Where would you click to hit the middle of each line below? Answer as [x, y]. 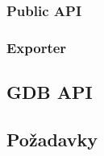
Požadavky [52, 139]
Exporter [37, 47]
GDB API [50, 92]
